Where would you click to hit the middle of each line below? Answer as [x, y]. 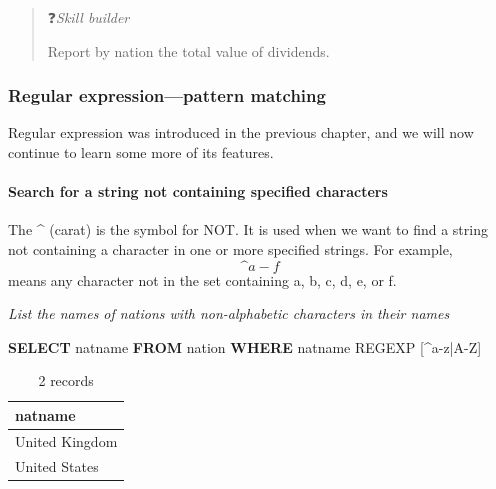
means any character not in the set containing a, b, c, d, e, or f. [202, 279]
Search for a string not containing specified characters [198, 191]
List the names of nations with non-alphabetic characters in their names [229, 313]
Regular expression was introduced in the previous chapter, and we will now [241, 132]
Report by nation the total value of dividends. [188, 50]
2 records [66, 380]
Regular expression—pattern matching [167, 95]
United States [57, 465]
